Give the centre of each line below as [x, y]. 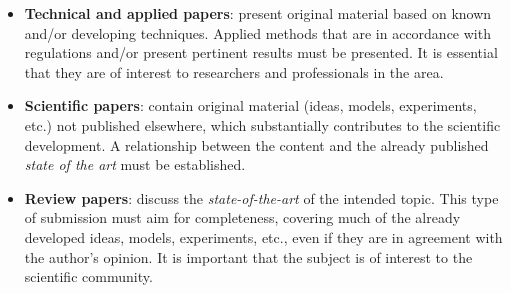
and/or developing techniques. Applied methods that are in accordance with [257, 32]
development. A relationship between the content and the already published [256, 144]
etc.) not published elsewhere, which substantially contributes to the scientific [262, 124]
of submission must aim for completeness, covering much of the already [242, 217]
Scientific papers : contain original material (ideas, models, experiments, [250, 105]
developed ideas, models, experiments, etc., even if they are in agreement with [263, 236]
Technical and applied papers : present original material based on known [258, 13]
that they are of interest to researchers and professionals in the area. [234, 71]
